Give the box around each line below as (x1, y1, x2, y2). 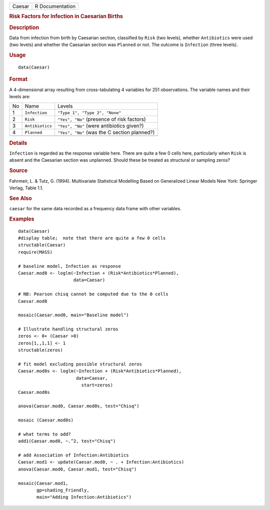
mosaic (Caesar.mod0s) (18, 417, 74, 423)
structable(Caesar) (18, 242, 66, 248)
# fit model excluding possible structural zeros (18, 361, 142, 367)
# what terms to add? (18, 431, 71, 437)
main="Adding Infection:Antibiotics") (36, 494, 132, 500)
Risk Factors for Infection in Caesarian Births (9, 13, 123, 20)
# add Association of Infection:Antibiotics (18, 452, 129, 458)
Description (9, 24, 39, 31)
